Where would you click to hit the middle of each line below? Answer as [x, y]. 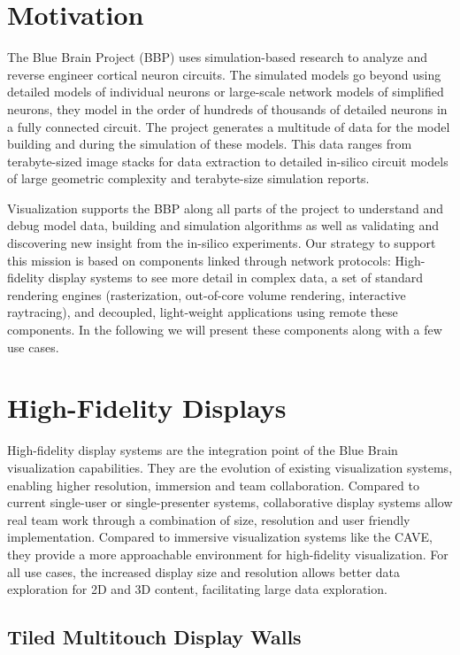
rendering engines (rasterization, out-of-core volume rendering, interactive [207, 294]
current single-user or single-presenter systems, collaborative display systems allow [230, 502]
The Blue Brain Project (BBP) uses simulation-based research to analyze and [217, 57]
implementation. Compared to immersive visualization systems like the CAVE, [220, 537]
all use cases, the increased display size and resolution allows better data [204, 571]
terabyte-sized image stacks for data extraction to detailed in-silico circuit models [228, 161]
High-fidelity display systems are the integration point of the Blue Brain [203, 450]
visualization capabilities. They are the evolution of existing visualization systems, [230, 467]
